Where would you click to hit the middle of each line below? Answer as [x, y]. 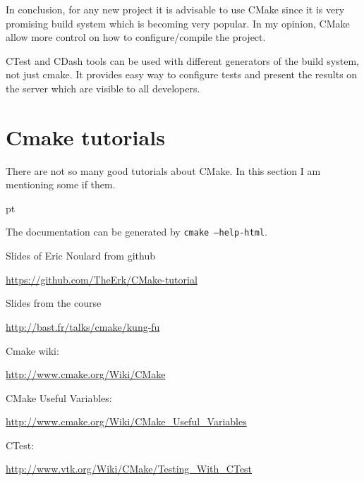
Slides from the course [54, 303]
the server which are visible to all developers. [103, 88]
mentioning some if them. [61, 184]
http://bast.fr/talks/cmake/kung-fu [83, 326]
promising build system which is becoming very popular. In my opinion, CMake [178, 23]
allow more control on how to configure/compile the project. [136, 37]
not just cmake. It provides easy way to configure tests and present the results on [182, 74]
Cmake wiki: [32, 350]
